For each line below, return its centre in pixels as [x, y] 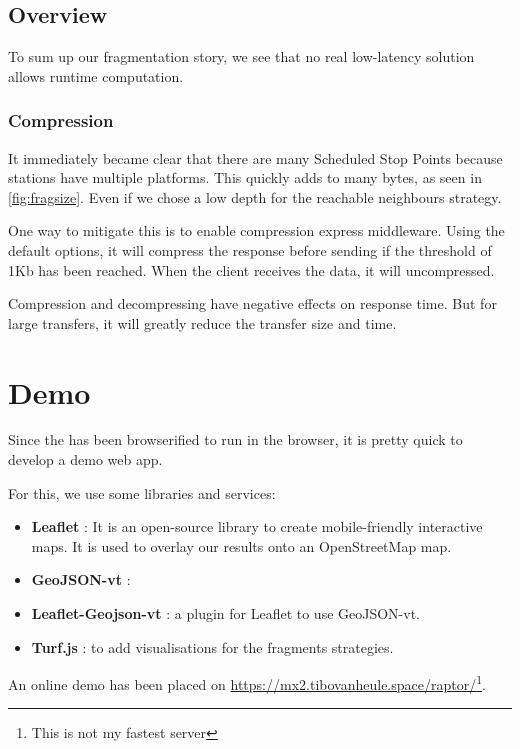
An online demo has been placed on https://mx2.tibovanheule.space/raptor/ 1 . [247, 682]
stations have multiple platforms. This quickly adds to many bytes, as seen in [245, 177]
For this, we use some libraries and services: [142, 492]
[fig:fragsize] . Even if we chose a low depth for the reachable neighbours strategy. [255, 196]
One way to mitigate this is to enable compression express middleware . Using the [256, 230]
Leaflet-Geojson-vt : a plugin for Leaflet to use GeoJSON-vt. [226, 613]
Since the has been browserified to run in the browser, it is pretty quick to [235, 439]
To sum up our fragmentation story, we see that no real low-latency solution [241, 56]
